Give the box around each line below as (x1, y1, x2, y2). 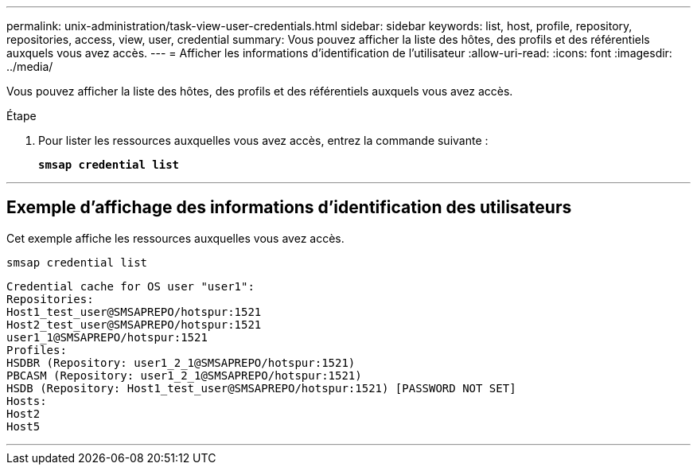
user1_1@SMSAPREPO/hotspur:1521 (6, 330, 208, 344)
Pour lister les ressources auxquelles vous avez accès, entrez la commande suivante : (38, 134, 489, 147)
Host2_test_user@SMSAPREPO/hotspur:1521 (6, 317, 262, 331)
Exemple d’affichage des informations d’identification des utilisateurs (6, 197, 572, 218)
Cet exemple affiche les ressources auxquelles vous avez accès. (6, 231, 345, 245)
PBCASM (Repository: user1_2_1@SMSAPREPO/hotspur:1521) (6, 368, 362, 382)
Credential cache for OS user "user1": (6, 279, 255, 293)
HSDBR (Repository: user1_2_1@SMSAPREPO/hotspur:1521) (6, 356, 356, 369)
